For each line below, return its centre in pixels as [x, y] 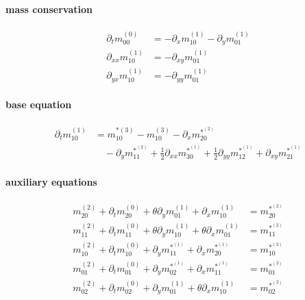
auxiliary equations [51, 181]
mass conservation [49, 9]
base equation [39, 104]
